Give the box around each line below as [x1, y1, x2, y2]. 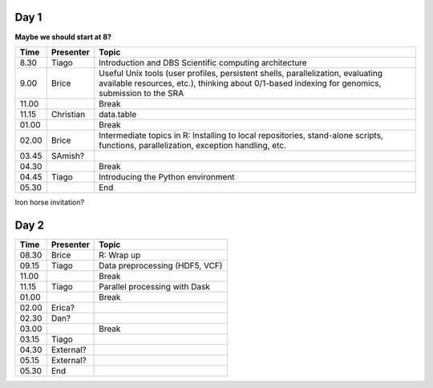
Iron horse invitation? [14, 197, 84, 207]
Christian [51, 108, 86, 119]
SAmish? [51, 150, 84, 161]
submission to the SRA [99, 87, 184, 99]
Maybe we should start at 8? [14, 32, 112, 42]
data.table [99, 108, 137, 119]
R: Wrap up [99, 249, 141, 261]
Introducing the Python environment [99, 171, 236, 182]
